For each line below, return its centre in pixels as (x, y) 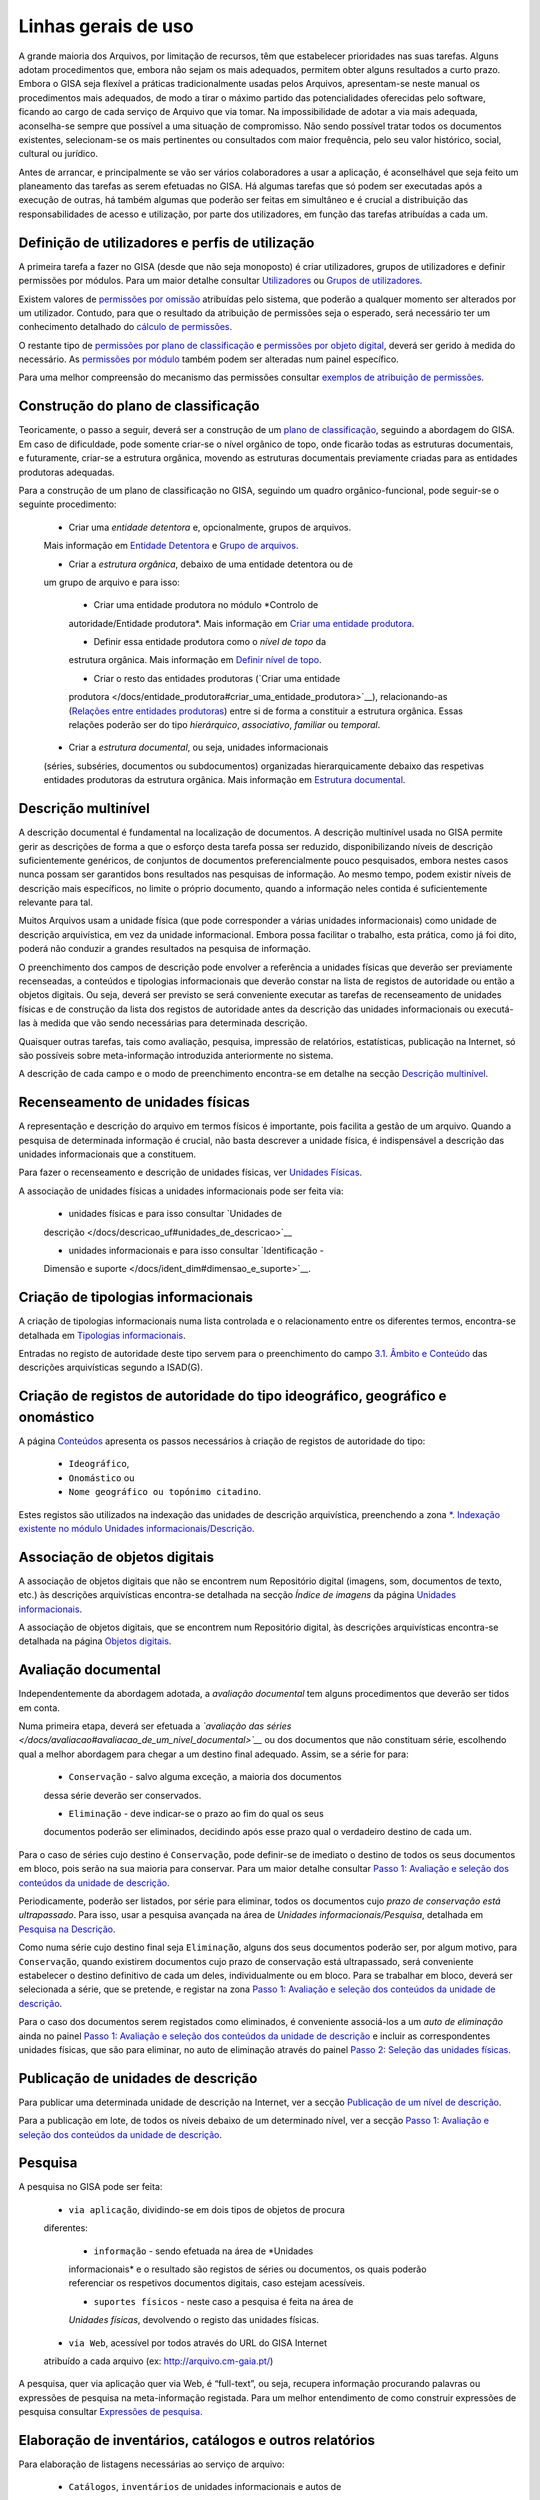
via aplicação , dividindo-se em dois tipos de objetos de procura (206, 2209)
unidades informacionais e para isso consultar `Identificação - (196, 1250)
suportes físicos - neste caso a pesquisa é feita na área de (223, 2301)
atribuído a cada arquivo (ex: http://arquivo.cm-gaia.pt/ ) (158, 2361)
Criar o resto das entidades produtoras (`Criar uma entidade (217, 678)
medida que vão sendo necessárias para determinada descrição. (174, 1023)
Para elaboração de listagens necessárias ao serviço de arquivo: (151, 2464)
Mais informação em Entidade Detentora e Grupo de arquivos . (171, 546)
